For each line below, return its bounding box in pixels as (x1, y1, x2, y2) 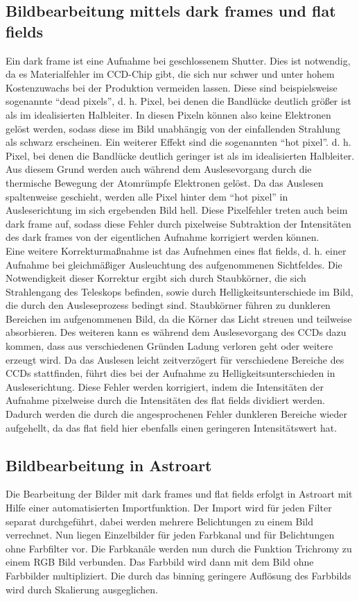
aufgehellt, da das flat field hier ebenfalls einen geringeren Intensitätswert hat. (6, 420, 338, 434)
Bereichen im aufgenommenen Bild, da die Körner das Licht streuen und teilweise (6, 311, 352, 325)
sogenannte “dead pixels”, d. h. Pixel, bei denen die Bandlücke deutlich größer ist (6, 94, 351, 108)
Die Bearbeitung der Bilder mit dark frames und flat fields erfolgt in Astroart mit (6, 486, 353, 501)
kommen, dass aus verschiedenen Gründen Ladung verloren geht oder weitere (6, 339, 333, 353)
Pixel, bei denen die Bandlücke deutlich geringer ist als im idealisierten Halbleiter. (6, 148, 355, 162)
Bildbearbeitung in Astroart (6, 454, 212, 475)
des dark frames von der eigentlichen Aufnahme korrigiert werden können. (6, 230, 319, 244)
